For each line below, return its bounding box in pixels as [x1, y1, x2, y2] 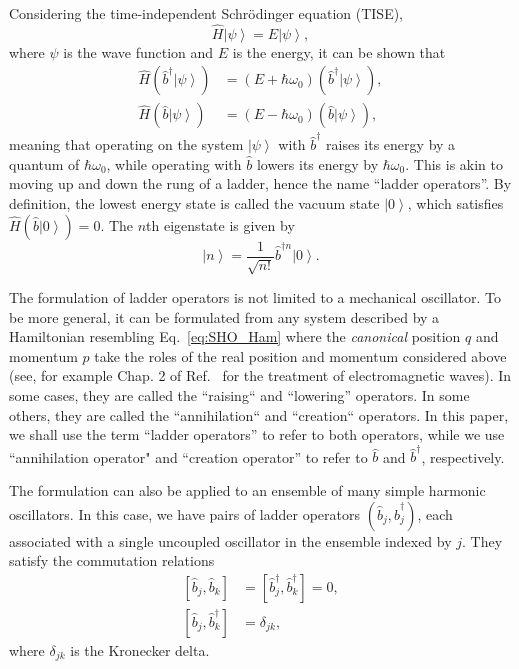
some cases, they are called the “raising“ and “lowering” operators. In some [9, 384, 470, 405]
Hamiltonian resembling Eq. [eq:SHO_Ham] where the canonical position [9, 326, 461, 347]
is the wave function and [63, 41, 214, 62]
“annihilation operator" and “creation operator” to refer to [9, 446, 368, 467]
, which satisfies [407, 192, 504, 213]
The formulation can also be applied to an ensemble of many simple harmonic [9, 480, 486, 501]
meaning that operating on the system [9, 134, 244, 155]
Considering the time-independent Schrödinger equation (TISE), [9, 3, 404, 23]
